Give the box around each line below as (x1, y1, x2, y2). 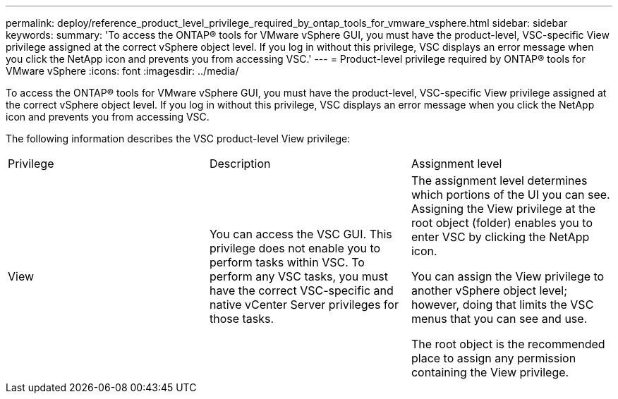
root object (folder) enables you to (411, 216, 593, 230)
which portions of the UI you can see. (411, 188, 610, 202)
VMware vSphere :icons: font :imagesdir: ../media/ (6, 65, 239, 77)
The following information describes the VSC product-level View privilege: (6, 133, 351, 145)
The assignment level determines (411, 173, 588, 188)
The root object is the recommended (411, 337, 605, 351)
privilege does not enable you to (209, 241, 381, 255)
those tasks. (209, 312, 274, 326)
